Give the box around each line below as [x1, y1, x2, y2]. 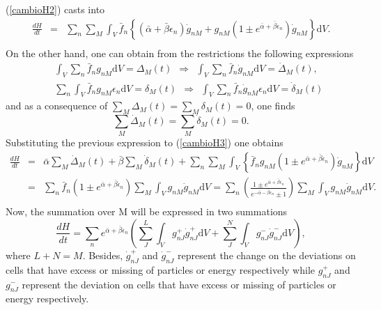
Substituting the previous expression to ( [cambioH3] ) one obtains [6, 134, 283, 149]
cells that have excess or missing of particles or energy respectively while [6, 262, 315, 277]
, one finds [251, 98, 295, 113]
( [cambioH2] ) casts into [6, 2, 105, 16]
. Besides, [82, 247, 123, 262]
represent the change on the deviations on [177, 247, 356, 262]
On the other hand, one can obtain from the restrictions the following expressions [6, 45, 354, 60]
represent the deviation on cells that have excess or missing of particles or [22, 277, 336, 291]
